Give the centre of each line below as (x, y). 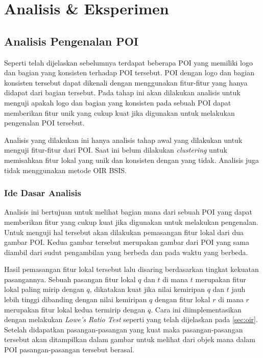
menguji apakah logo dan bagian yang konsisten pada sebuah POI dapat (118, 102)
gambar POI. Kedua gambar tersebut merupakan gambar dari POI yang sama (127, 242)
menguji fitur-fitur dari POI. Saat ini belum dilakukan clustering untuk (116, 150)
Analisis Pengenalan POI (71, 41)
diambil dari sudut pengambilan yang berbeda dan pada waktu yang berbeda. (126, 252)
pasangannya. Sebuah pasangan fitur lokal (70, 279)
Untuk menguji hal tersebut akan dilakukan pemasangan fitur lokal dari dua (124, 232)
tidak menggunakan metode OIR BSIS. (65, 170)
